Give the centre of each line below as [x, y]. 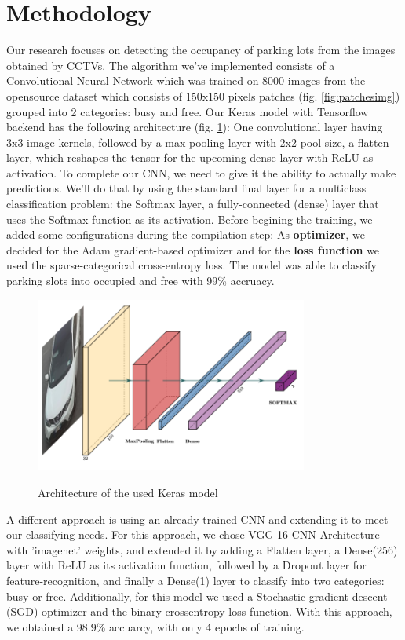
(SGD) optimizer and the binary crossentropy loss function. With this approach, [199, 611]
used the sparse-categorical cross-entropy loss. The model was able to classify [192, 265]
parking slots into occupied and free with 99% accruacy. [140, 281]
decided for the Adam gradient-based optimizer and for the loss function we [193, 249]
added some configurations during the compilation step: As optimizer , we [186, 234]
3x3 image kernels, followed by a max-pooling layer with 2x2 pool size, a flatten [198, 142]
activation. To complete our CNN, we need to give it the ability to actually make [201, 172]
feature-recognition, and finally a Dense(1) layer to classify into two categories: [195, 581]
